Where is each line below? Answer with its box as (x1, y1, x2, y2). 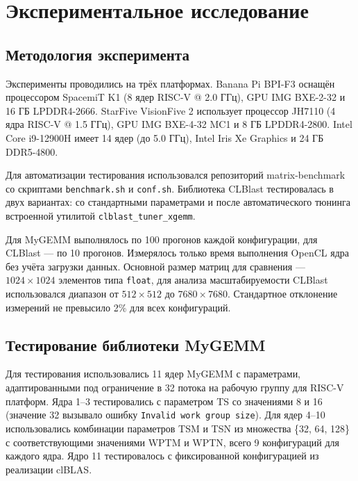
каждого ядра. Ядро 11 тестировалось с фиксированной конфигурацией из (6, 448, 319, 463)
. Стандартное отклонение (228, 286, 338, 301)
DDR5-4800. (6, 144, 58, 158)
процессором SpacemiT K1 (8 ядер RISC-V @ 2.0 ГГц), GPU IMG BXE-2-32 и (6, 90, 346, 104)
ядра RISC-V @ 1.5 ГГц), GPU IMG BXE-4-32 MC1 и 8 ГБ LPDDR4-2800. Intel (6, 117, 352, 131)
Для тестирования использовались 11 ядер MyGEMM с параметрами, (6, 366, 301, 381)
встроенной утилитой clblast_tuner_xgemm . (6, 208, 196, 222)
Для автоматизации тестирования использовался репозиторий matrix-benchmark (6, 168, 346, 182)
